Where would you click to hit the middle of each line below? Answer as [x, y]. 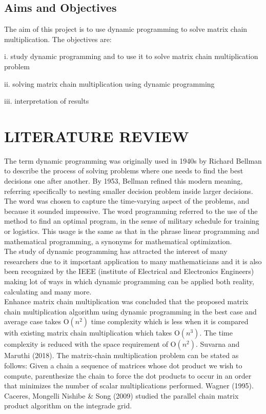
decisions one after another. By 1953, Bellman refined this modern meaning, [124, 181]
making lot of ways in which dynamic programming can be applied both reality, [129, 281]
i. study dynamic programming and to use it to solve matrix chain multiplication [131, 56]
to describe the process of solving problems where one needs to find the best [124, 171]
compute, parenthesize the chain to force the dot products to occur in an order [128, 375]
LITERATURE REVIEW [97, 136]
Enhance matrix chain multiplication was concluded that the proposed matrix [126, 301]
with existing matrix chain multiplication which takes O [92, 333]
